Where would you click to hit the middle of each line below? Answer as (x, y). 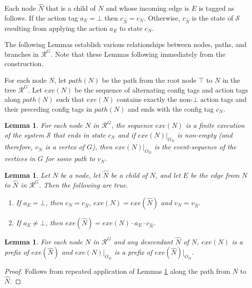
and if (126, 134)
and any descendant (143, 241)
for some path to (70, 158)
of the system (24, 134)
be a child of (129, 175)
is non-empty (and (205, 134)
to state (131, 28)
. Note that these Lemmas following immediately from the (138, 54)
